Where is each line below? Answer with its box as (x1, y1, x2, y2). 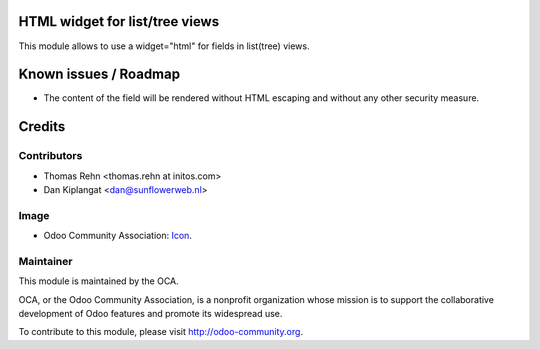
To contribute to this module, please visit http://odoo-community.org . (18, 326, 304, 338)
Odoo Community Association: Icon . (43, 230, 192, 242)
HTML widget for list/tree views (18, 13, 220, 30)
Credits (18, 118, 66, 135)
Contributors (18, 149, 83, 163)
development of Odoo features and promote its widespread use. (18, 308, 283, 320)
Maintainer (18, 254, 73, 268)
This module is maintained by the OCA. (18, 275, 179, 287)
